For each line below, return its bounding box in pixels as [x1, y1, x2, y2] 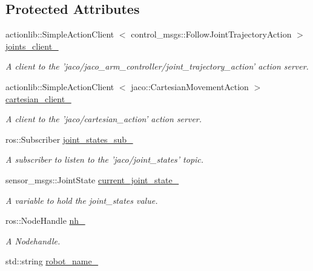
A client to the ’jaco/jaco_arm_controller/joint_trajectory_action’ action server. [5, 60, 309, 73]
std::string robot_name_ [5, 255, 99, 267]
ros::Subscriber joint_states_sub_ [5, 132, 133, 145]
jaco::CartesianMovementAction [131, 80, 249, 93]
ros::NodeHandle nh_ [5, 214, 85, 227]
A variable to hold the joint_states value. [5, 194, 158, 206]
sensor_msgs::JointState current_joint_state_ [5, 173, 179, 186]
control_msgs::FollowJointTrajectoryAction [131, 28, 292, 41]
